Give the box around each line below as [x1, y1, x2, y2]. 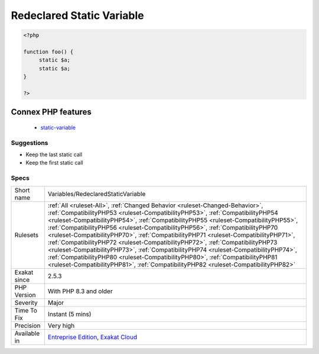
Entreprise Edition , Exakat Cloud [47, 333, 138, 341]
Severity [14, 298, 38, 307]
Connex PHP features [11, 107, 92, 117]
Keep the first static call [25, 159, 83, 166]
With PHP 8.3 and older [47, 287, 113, 295]
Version [14, 291, 36, 299]
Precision [14, 321, 41, 330]
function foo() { [23, 48, 74, 55]
